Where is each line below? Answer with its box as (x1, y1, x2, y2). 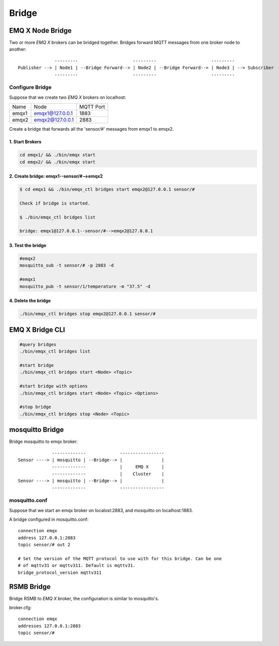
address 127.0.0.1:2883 (18, 535, 76, 541)
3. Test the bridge (9, 242, 47, 248)
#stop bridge (19, 404, 52, 410)
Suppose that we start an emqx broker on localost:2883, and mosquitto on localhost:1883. (9, 507, 193, 513)
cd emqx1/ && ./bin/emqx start (19, 152, 96, 158)
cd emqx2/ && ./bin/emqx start (19, 159, 96, 165)
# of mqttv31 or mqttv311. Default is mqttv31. (18, 563, 136, 569)
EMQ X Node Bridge (9, 26, 72, 35)
